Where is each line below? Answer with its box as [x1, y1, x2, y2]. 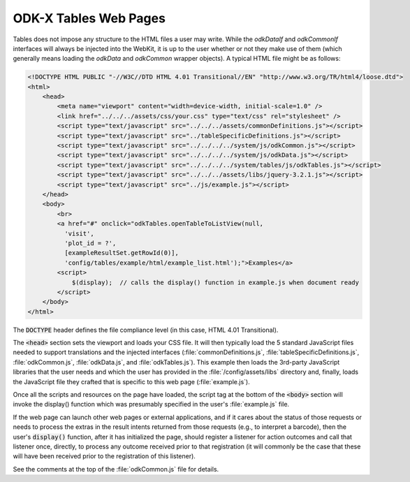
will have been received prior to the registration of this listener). [13, 452, 196, 460]
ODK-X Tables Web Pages [13, 10, 166, 26]
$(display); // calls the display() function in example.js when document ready [71, 278, 360, 286]
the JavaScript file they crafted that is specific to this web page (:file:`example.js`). [13, 377, 251, 386]
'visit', [64, 229, 94, 238]
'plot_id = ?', [64, 239, 117, 247]
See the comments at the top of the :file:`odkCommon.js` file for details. [13, 465, 219, 473]
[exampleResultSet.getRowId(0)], [64, 249, 180, 257]
